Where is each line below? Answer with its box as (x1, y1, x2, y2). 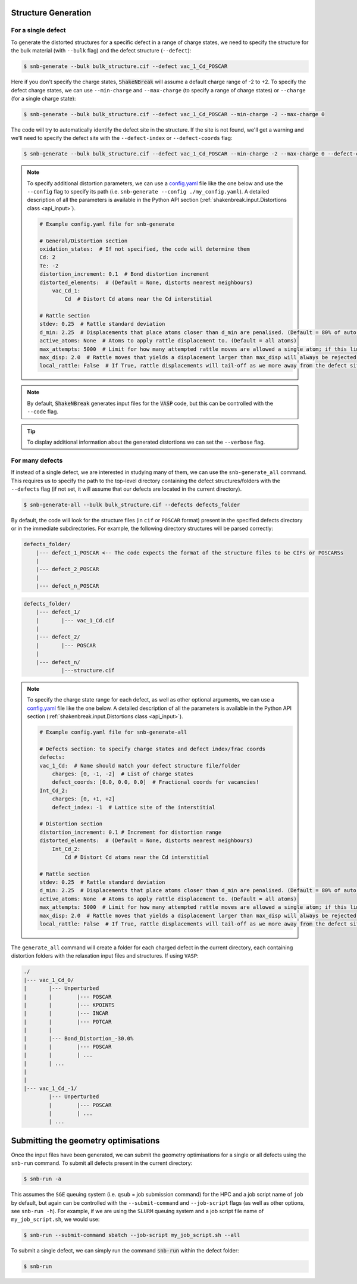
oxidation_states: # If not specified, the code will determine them (39, 245, 250, 253)
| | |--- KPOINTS (23, 1001, 115, 1008)
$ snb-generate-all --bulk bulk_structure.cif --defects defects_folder (23, 501, 240, 508)
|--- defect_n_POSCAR (36, 582, 99, 590)
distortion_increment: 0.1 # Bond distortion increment (39, 271, 209, 278)
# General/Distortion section (39, 237, 128, 244)
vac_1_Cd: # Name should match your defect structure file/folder (39, 762, 241, 769)
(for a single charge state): (11, 95, 76, 102)
